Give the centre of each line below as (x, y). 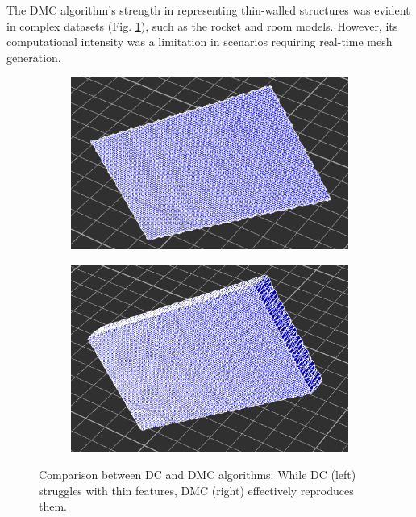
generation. (34, 57)
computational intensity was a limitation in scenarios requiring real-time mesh (200, 42)
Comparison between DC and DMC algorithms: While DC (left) (198, 474)
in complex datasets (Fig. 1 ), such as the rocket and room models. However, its (202, 25)
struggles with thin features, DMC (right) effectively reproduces (196, 490)
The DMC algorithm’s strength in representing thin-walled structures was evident (208, 10)
